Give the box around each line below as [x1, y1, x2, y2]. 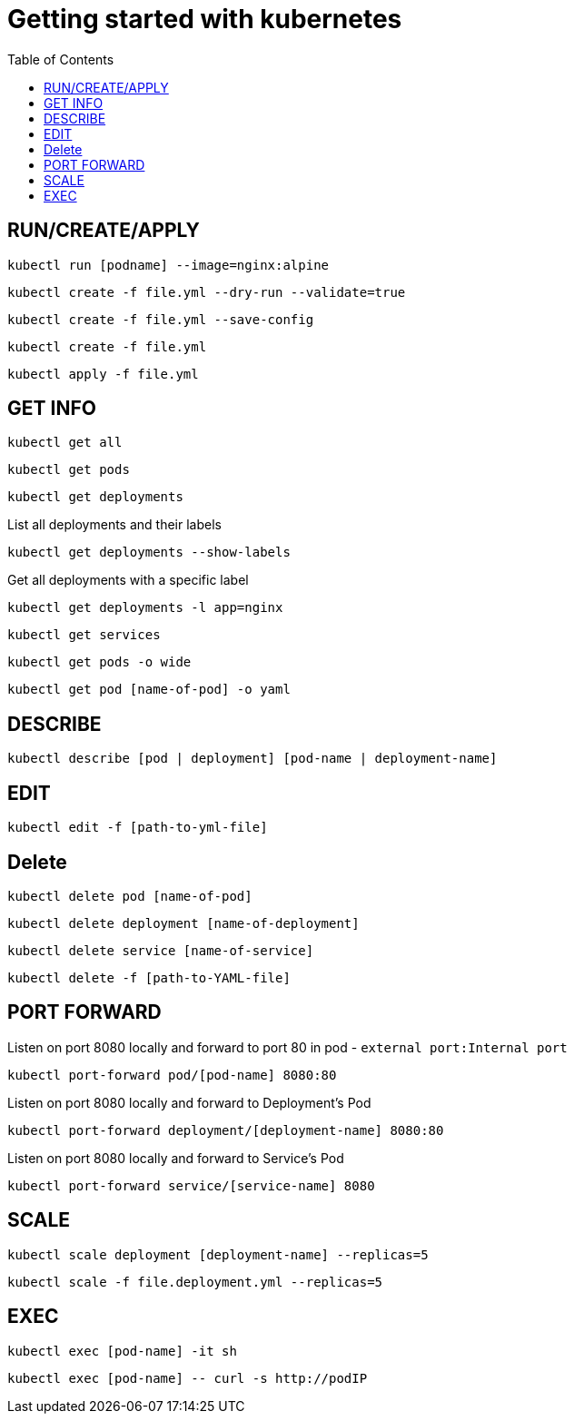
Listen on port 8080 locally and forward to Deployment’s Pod [7, 1094, 371, 1110]
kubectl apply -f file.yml [7, 366, 199, 381]
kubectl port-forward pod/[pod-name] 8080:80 [7, 1067, 337, 1082]
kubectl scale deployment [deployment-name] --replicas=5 [7, 1247, 429, 1262]
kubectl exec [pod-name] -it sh [7, 1343, 237, 1358]
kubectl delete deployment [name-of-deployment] [7, 915, 360, 931]
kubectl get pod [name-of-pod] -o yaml [7, 682, 291, 697]
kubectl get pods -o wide [7, 655, 192, 670]
